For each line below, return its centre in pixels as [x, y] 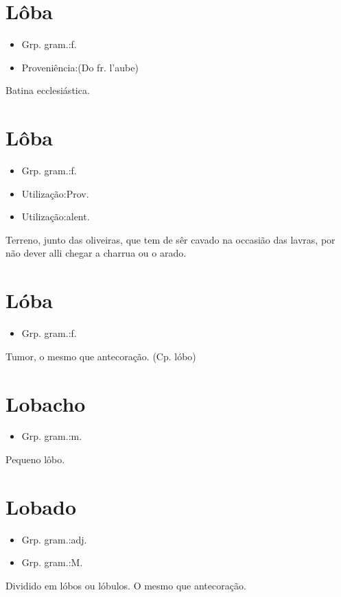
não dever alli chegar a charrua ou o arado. [96, 253]
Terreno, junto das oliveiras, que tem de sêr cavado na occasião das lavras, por [170, 239]
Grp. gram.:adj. [54, 539]
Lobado [41, 506]
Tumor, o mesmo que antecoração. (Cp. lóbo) [101, 356]
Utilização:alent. [56, 216]
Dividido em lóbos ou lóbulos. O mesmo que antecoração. [126, 585]
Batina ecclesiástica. [48, 90]
